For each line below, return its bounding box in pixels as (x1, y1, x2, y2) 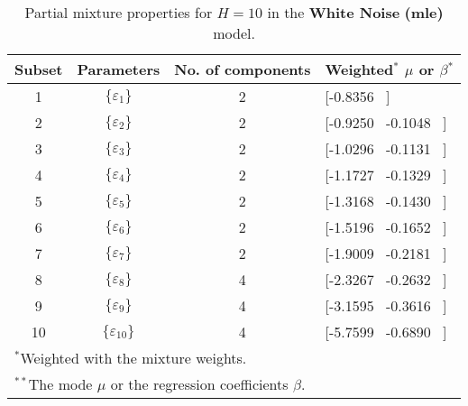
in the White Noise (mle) (267, 2, 444, 23)
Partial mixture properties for (24, 2, 213, 23)
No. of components (174, 59, 311, 79)
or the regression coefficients (110, 374, 289, 394)
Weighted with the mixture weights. (20, 347, 247, 368)
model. (213, 23, 255, 43)
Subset (14, 59, 63, 79)
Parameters (77, 59, 161, 79)
